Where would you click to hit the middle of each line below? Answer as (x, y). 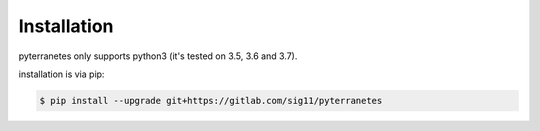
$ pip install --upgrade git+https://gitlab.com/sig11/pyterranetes (211, 100)
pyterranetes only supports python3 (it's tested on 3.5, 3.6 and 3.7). (158, 56)
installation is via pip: (61, 74)
